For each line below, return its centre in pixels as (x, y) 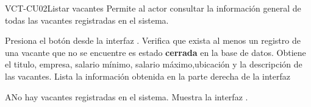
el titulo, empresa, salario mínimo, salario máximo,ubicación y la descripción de (154, 64)
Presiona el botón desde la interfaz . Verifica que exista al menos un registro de (153, 40)
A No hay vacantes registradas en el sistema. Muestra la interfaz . (127, 96)
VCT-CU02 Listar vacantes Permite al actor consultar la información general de (153, 8)
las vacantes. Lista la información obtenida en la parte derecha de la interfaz (148, 76)
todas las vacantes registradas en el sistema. (87, 20)
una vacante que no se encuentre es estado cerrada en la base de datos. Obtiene (155, 52)
